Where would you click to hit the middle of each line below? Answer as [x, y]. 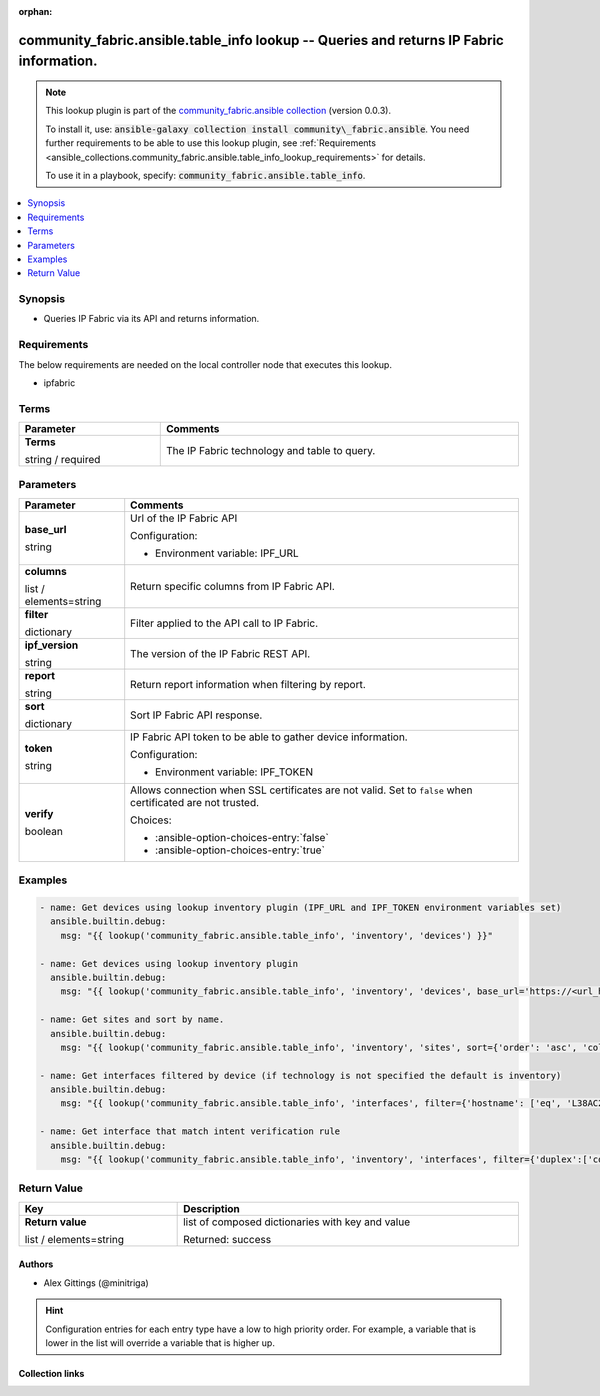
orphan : [35, 11]
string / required [62, 460]
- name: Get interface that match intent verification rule [190, 1131]
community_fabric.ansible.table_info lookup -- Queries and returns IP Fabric [261, 40]
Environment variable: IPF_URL [227, 553]
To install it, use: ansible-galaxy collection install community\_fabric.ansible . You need [257, 129]
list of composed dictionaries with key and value [296, 1222]
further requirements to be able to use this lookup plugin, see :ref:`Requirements [211, 143]
